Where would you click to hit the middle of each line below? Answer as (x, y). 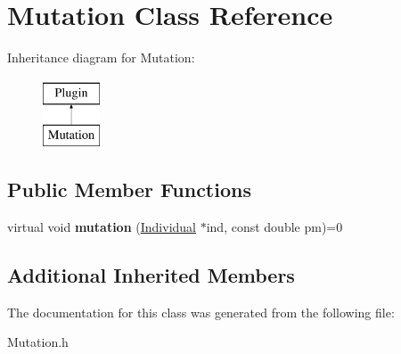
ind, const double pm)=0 (274, 227)
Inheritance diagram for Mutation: (101, 58)
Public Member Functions (129, 189)
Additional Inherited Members (151, 275)
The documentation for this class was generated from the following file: (201, 312)
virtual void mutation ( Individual (102, 227)
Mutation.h (38, 342)
